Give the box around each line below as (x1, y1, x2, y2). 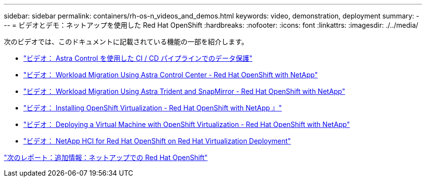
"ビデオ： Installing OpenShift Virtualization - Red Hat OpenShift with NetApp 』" (23, 104, 282, 112)
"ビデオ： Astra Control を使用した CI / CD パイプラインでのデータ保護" (23, 54, 253, 62)
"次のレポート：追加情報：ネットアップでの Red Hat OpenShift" (4, 153, 208, 162)
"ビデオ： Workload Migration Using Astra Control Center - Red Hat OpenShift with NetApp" (23, 71, 318, 79)
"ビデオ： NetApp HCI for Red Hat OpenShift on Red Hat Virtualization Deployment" (23, 137, 291, 145)
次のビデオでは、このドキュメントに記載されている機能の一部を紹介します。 (4, 37, 248, 46)
